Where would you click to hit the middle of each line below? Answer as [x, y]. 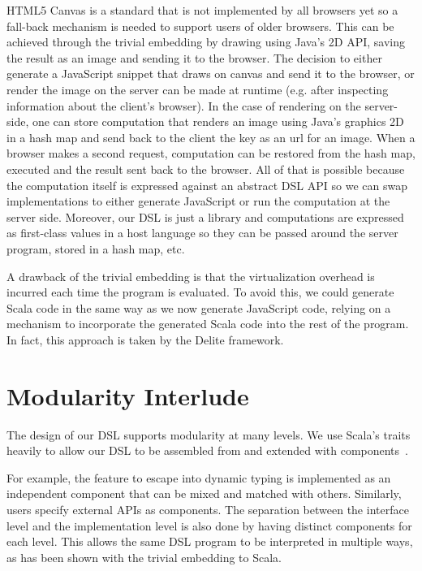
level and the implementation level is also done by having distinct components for [209, 525]
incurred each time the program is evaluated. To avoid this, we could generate [200, 292]
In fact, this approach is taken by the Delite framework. [145, 339]
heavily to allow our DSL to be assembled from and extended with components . [207, 450]
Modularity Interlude [128, 395]
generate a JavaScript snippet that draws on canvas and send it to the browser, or [211, 74]
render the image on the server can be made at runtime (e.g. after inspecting [198, 89]
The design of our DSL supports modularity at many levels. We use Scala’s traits [209, 434]
